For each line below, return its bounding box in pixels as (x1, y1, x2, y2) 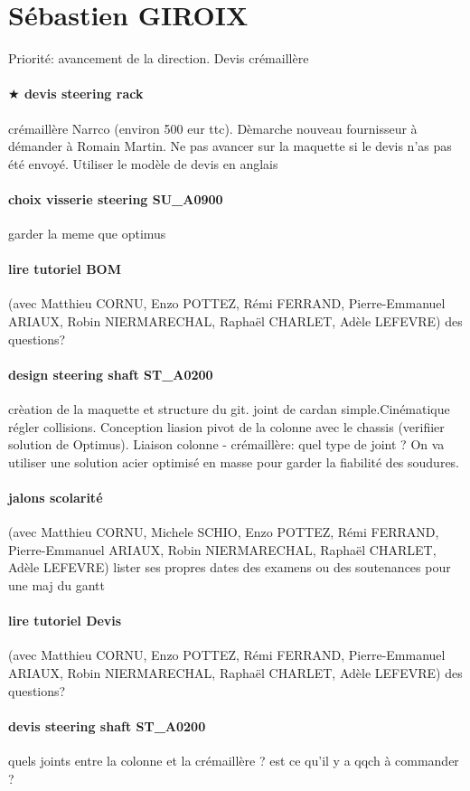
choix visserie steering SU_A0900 (8, 189, 223, 208)
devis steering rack (23, 84, 144, 103)
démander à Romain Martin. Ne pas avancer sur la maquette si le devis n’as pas (8, 137, 452, 155)
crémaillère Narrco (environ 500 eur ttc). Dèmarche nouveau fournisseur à (8, 118, 418, 137)
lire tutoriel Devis (8, 611, 122, 630)
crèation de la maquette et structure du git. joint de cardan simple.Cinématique (8, 400, 450, 419)
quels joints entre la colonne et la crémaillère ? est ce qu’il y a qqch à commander (8, 750, 459, 769)
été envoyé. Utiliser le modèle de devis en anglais (8, 154, 278, 173)
